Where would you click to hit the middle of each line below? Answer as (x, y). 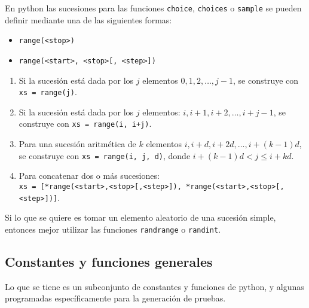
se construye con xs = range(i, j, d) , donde (105, 155)
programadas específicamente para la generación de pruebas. (115, 298)
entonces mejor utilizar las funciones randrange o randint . (113, 229)
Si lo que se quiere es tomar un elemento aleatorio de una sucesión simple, (140, 217)
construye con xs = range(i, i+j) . (85, 123)
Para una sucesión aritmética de (77, 144)
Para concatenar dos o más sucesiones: (89, 176)
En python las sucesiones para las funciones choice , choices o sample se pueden (153, 8)
